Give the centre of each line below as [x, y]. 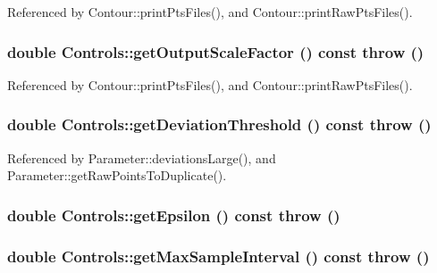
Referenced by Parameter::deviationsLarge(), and [142, 157]
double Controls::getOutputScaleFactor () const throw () [216, 51]
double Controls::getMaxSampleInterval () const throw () [218, 256]
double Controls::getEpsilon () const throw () [174, 215]
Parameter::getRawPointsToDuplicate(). [117, 175]
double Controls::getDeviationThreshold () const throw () [219, 124]
